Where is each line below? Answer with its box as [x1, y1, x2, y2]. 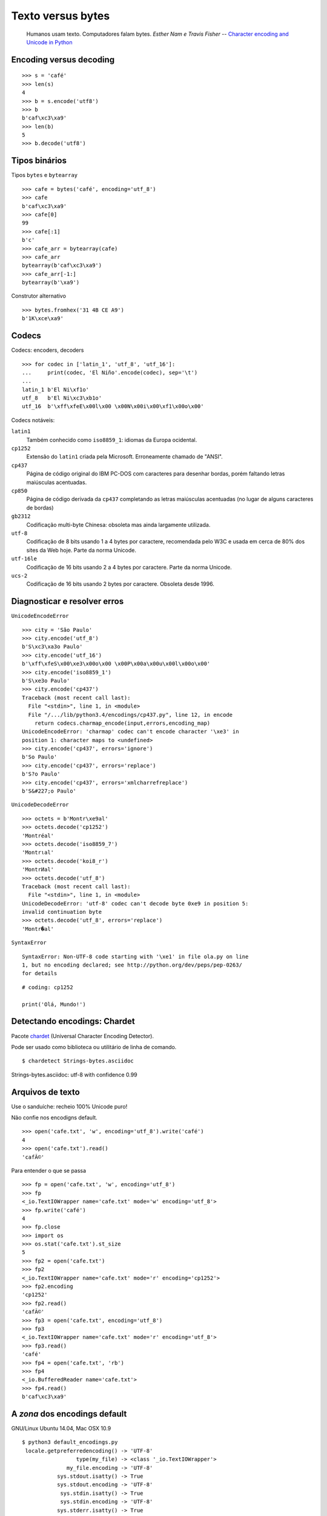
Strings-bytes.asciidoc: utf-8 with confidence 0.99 [11, 1071, 137, 1078]
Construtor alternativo [11, 292, 67, 300]
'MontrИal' [22, 866, 54, 873]
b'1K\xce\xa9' [22, 315, 64, 322]
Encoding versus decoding [11, 55, 115, 65]
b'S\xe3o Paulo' [22, 677, 70, 684]
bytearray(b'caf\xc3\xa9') [22, 262, 102, 269]
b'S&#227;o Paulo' [22, 788, 77, 794]
